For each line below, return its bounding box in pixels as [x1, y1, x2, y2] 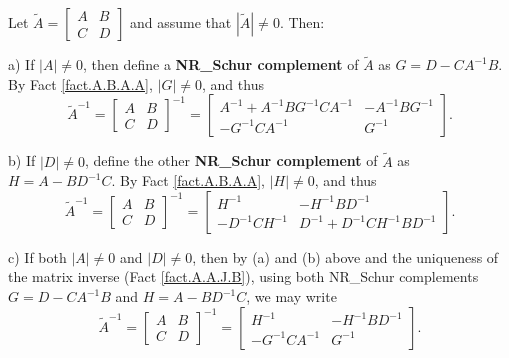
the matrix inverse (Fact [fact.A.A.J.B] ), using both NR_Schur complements [8, 266, 479, 287]
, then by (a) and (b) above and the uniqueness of [192, 246, 499, 267]
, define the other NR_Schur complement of [84, 150, 378, 171]
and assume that [130, 12, 232, 32]
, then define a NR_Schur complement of [83, 54, 359, 75]
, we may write [246, 286, 337, 306]
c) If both [8, 246, 67, 267]
